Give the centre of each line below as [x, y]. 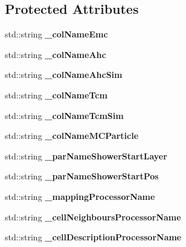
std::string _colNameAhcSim [64, 75]
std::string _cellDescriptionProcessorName [93, 237]
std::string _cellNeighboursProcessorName [93, 217]
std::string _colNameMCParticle [72, 136]
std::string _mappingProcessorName [80, 196]
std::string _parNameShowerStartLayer [86, 156]
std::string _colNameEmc [56, 34]
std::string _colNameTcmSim [64, 115]
